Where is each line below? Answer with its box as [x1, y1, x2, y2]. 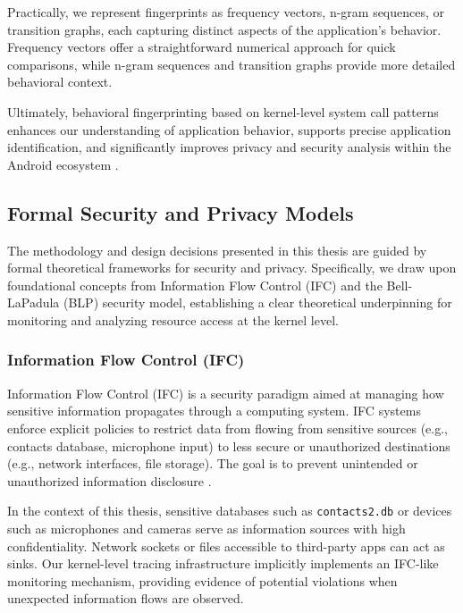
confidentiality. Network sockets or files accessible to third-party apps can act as [7, 536, 445, 555]
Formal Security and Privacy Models [7, 198, 354, 226]
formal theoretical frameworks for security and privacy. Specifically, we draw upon [7, 258, 457, 277]
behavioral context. [7, 72, 113, 91]
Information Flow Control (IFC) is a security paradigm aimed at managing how [7, 383, 444, 402]
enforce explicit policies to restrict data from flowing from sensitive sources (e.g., [7, 418, 448, 437]
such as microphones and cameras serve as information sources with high [7, 518, 406, 537]
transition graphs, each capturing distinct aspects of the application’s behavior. [7, 20, 442, 38]
